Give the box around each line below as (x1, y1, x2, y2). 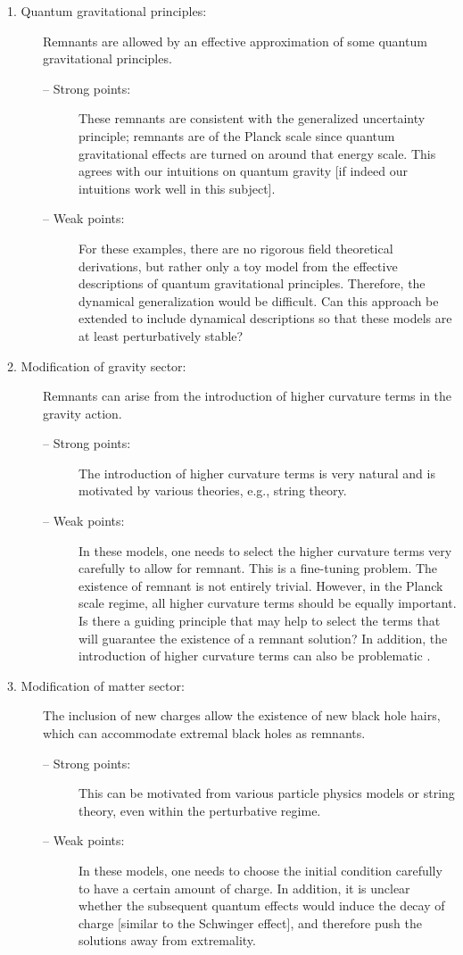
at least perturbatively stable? (79, 326, 244, 345)
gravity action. (43, 403, 122, 422)
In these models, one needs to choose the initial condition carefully (79, 860, 442, 879)
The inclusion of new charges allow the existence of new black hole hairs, (43, 706, 441, 725)
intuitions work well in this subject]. (79, 179, 276, 197)
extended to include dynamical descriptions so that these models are (79, 309, 452, 328)
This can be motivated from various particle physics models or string (79, 784, 455, 802)
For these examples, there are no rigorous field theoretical (79, 238, 393, 257)
